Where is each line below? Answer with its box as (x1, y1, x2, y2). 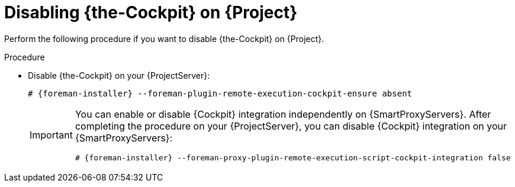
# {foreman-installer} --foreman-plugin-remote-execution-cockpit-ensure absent (28, 88, 413, 98)
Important (30, 129, 73, 141)
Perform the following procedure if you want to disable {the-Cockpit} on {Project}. (4, 33, 324, 44)
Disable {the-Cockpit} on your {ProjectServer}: (28, 70, 210, 80)
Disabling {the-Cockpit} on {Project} (4, 2, 298, 22)
